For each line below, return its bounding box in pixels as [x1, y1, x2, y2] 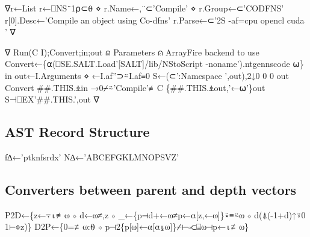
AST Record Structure [5, 122, 150, 141]
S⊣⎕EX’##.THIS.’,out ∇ [5, 93, 99, 106]
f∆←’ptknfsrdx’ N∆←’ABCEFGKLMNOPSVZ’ [5, 150, 179, 163]
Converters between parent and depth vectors [5, 180, 297, 198]
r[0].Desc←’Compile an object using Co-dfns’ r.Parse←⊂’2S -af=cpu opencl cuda [5, 13, 305, 26]
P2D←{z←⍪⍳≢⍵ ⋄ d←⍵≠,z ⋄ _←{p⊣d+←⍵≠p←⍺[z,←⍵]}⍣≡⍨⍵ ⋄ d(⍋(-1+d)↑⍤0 [5, 208, 306, 221]
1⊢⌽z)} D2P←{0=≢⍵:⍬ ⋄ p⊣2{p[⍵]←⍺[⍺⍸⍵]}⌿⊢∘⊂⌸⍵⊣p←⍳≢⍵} [5, 220, 249, 233]
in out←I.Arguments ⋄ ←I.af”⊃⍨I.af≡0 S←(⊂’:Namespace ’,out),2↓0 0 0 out [5, 69, 289, 81]
